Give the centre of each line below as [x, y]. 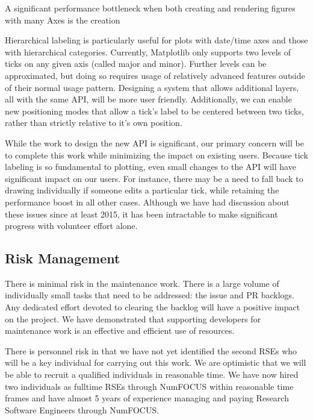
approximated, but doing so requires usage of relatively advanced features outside [155, 75]
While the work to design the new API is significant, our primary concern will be [154, 143]
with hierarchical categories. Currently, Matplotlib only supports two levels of [148, 52]
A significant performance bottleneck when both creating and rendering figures [150, 8]
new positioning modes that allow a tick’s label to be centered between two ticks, [154, 111]
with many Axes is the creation [63, 20]
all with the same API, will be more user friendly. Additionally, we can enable [148, 99]
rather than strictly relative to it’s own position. [94, 123]
